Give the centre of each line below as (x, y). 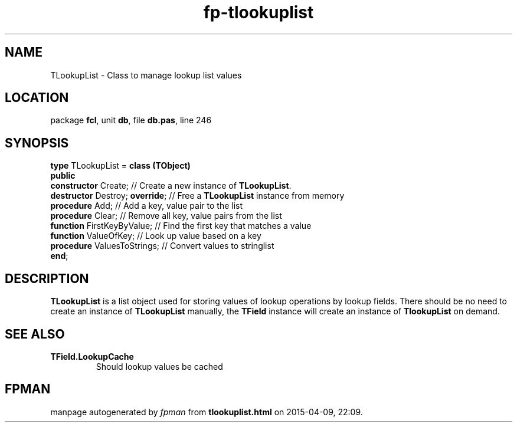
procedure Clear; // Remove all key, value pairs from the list (166, 216)
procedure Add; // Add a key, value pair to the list (147, 206)
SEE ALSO (35, 334)
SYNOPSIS (37, 143)
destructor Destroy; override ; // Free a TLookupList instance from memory (197, 196)
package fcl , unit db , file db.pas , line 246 (131, 120)
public (63, 176)
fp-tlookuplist (258, 12)
